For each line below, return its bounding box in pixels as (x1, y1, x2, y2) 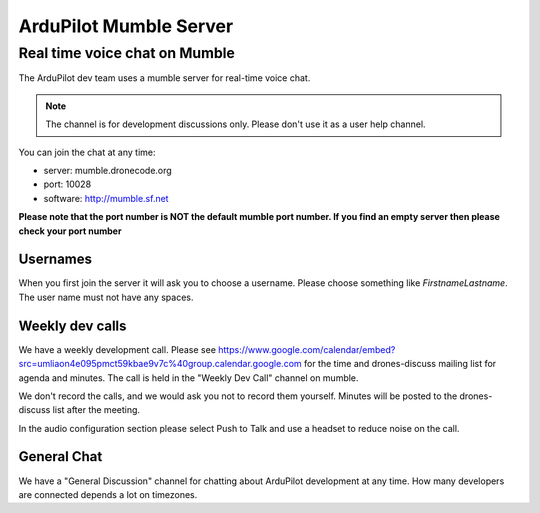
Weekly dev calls (18, 317, 127, 334)
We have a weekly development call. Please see (18, 343, 217, 355)
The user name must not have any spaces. (18, 291, 194, 303)
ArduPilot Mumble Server (18, 15, 234, 37)
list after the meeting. (52, 404, 140, 416)
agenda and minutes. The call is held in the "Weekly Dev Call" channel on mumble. (18, 371, 359, 384)
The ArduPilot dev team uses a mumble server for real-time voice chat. (18, 72, 311, 84)
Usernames (18, 251, 93, 268)
